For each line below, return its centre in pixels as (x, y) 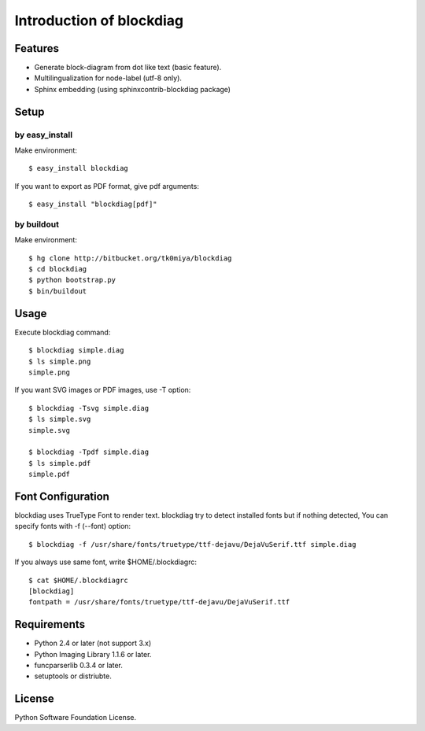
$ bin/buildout (58, 291)
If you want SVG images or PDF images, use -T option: (103, 390)
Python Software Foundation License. (76, 718)
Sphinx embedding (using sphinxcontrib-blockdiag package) (133, 89)
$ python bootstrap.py (72, 280)
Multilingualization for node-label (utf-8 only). (108, 78)
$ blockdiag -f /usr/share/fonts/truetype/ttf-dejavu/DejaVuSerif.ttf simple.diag (192, 544)
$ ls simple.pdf (60, 463)
